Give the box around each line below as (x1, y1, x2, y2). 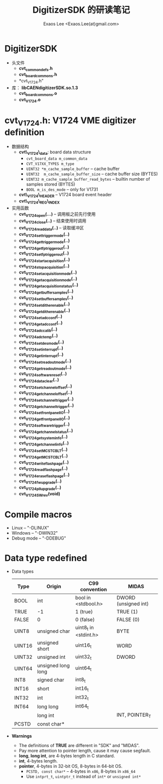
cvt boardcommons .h (18, 72, 57, 78)
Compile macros (4, 509, 72, 520)
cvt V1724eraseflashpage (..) (18, 472, 70, 479)
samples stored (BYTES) (26, 181, 75, 187)
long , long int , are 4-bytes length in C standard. (18, 753, 115, 759)
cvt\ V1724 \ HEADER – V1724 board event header (18, 192, 112, 199)
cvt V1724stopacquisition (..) (18, 262, 70, 270)
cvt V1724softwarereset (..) (18, 371, 67, 377)
